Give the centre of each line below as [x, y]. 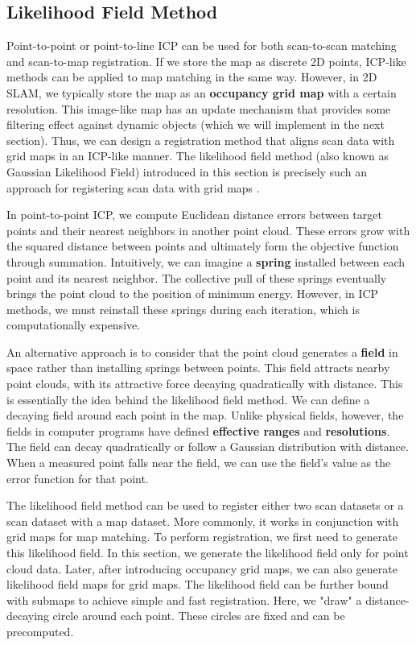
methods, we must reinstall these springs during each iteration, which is [183, 309]
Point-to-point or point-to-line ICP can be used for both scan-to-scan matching [202, 45]
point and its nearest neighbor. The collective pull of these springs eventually [197, 277]
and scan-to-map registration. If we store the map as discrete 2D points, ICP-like [206, 61]
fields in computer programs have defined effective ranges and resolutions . [198, 430]
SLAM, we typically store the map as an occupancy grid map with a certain [202, 92]
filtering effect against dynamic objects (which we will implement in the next [196, 124]
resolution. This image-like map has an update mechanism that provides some [199, 108]
